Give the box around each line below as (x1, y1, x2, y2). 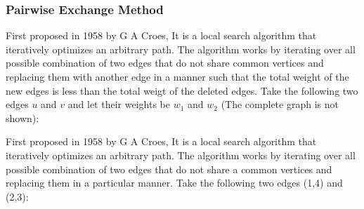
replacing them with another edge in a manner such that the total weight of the (6, 69, 349, 83)
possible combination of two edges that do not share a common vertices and (6, 161, 332, 176)
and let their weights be (67, 97, 170, 112)
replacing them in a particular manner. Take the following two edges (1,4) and (6, 175, 343, 190)
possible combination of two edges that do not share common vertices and (6, 55, 324, 70)
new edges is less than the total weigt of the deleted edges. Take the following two (6, 83, 358, 97)
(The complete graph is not (221, 97, 339, 112)
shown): (6, 110, 39, 125)
